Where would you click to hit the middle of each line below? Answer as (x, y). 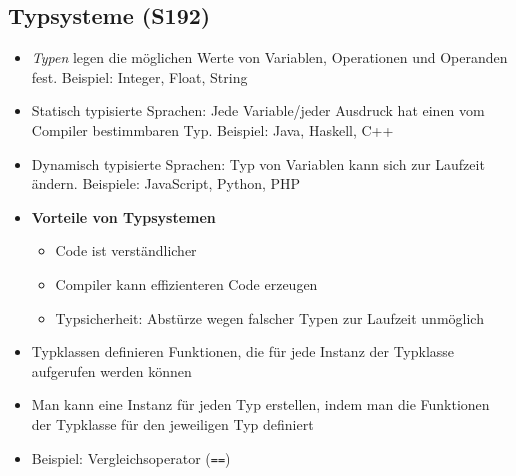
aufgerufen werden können (111, 370)
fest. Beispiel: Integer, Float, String (139, 76)
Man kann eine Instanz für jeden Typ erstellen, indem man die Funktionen (260, 404)
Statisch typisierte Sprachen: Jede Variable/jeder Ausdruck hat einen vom (258, 110)
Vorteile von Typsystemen (123, 216)
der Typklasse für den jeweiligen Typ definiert (172, 423)
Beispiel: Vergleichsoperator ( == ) (131, 457)
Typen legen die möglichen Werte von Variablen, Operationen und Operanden (269, 57)
